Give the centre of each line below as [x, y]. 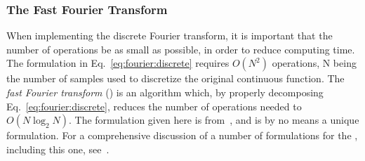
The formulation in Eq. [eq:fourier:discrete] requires [118, 63]
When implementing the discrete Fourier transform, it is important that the [170, 36]
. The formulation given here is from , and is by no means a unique [214, 120]
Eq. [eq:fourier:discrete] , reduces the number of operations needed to [154, 106]
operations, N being [314, 63]
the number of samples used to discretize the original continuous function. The [175, 78]
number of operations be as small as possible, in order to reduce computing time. [181, 49]
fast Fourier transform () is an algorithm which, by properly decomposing [165, 92]
